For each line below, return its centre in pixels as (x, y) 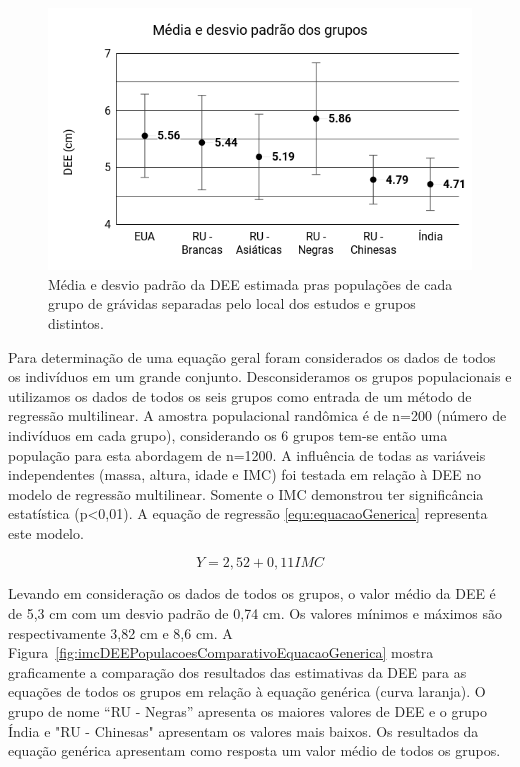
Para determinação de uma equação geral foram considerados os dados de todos (252, 356)
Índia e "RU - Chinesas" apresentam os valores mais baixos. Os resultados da (243, 730)
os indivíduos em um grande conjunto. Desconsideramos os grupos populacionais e (260, 376)
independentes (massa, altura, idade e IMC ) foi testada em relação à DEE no (245, 474)
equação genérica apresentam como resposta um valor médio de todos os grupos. (254, 750)
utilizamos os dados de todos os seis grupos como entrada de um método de (240, 395)
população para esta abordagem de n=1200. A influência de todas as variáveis (247, 454)
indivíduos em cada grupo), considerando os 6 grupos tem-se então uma (228, 434)
